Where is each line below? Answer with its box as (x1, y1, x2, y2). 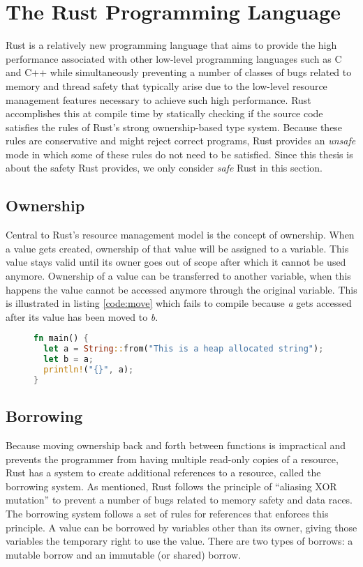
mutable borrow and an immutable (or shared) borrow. (6, 547, 242, 561)
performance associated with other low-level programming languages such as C (6, 51, 342, 66)
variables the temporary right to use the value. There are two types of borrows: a (6, 534, 353, 548)
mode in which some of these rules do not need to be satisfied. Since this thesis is (6, 146, 353, 161)
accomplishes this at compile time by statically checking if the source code (6, 106, 323, 121)
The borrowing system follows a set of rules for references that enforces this (6, 506, 329, 520)
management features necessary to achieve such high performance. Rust (6, 92, 311, 107)
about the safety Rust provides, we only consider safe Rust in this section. (6, 160, 323, 175)
